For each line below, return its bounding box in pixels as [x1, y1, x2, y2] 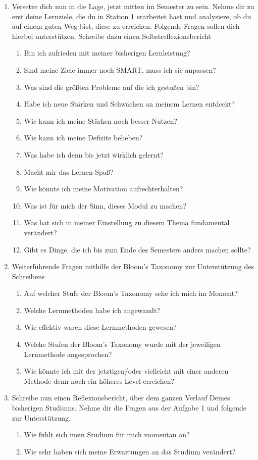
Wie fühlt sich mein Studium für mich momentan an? [24, 429, 190, 440]
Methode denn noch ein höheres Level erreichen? [24, 375, 175, 386]
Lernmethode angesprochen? [24, 348, 112, 359]
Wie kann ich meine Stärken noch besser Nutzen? [24, 115, 178, 126]
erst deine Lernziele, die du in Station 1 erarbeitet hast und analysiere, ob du [12, 11, 251, 21]
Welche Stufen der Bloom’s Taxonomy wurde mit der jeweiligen [24, 339, 221, 349]
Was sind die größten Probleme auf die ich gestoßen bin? [24, 81, 199, 92]
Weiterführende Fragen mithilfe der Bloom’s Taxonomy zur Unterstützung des [12, 261, 254, 272]
